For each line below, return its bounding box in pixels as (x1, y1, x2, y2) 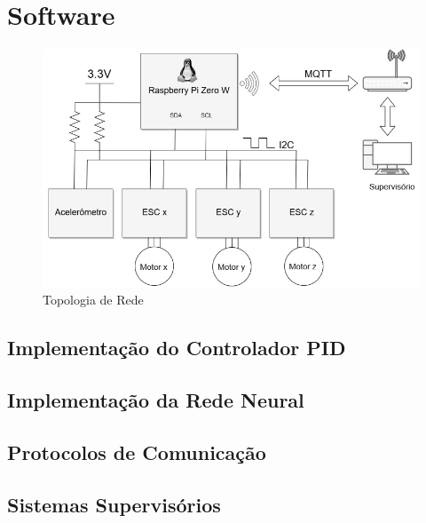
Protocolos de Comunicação (7, 438, 266, 465)
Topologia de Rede (43, 290, 144, 309)
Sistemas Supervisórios (7, 490, 221, 518)
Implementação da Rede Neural (7, 386, 304, 414)
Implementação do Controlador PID (7, 334, 346, 361)
